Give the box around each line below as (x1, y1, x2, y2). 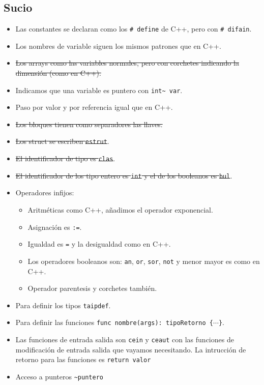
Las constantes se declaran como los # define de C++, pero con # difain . (15, 23, 252, 34)
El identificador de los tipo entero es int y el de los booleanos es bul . (15, 170, 232, 181)
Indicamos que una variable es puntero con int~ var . (15, 84, 183, 95)
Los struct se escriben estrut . (15, 136, 109, 146)
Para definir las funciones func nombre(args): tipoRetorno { (15, 317, 213, 328)
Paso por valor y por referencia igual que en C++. (15, 102, 173, 112)
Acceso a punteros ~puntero (15, 371, 103, 382)
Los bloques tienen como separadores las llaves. (15, 119, 163, 129)
